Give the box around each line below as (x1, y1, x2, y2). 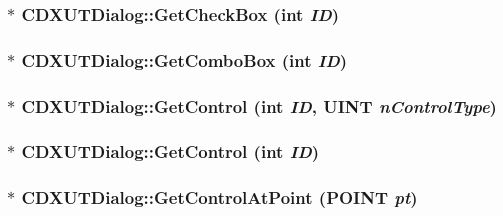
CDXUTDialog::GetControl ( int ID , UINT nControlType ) (21, 93, 497, 118)
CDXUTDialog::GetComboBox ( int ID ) (21, 47, 348, 72)
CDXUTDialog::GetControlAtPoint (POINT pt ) (21, 185, 418, 210)
